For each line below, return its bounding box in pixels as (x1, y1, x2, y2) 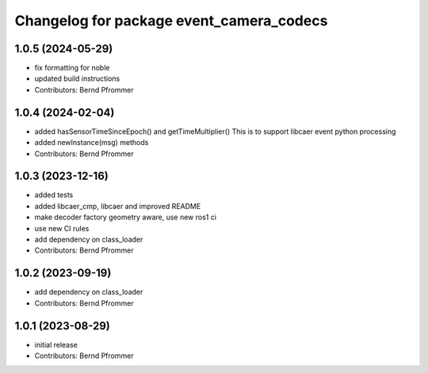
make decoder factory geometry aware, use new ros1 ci (34, 212, 217, 222)
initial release (34, 340, 78, 349)
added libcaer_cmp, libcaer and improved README (34, 201, 201, 211)
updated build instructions (34, 74, 120, 83)
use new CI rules (34, 223, 90, 233)
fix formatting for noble (34, 63, 110, 73)
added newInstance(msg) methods (34, 138, 149, 147)
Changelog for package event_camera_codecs (14, 12, 328, 29)
